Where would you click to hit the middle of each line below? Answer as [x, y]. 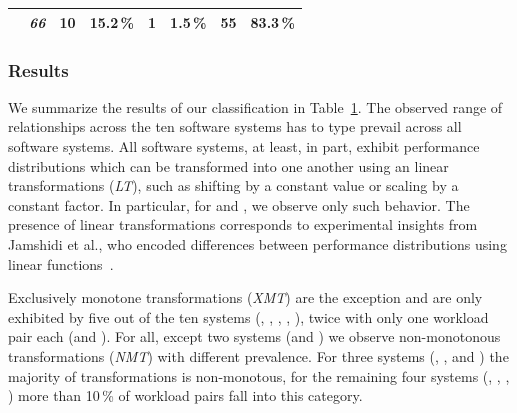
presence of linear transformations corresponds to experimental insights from [243, 224]
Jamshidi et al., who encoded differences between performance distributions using [257, 243]
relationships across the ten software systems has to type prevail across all [235, 126]
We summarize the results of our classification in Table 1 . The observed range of [255, 106]
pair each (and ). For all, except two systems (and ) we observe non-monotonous [254, 336]
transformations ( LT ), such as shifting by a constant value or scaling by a [233, 185]
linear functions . [61, 263]
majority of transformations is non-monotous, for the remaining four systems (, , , [259, 375]
